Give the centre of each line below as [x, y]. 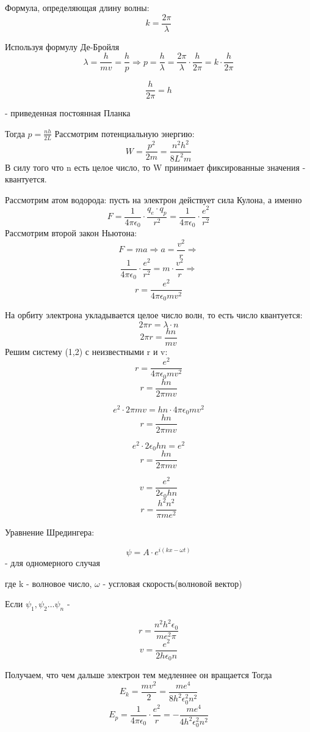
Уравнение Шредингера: [50, 532]
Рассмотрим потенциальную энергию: [124, 133]
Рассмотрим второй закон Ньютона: [71, 233]
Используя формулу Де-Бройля [62, 46]
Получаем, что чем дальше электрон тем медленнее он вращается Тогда [139, 675]
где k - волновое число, [49, 583]
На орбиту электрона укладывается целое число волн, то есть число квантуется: [154, 315]
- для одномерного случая [52, 562]
